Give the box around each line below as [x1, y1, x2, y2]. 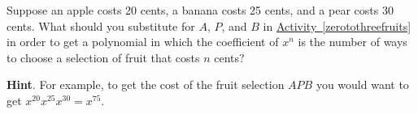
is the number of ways [298, 33, 407, 50]
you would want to [316, 76, 409, 93]
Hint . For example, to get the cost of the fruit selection [7, 76, 285, 93]
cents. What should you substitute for [7, 17, 195, 34]
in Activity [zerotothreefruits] [263, 17, 411, 34]
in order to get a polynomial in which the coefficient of [7, 33, 279, 50]
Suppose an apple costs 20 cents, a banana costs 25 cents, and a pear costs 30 [7, 2, 394, 18]
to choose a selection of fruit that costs [7, 49, 200, 65]
